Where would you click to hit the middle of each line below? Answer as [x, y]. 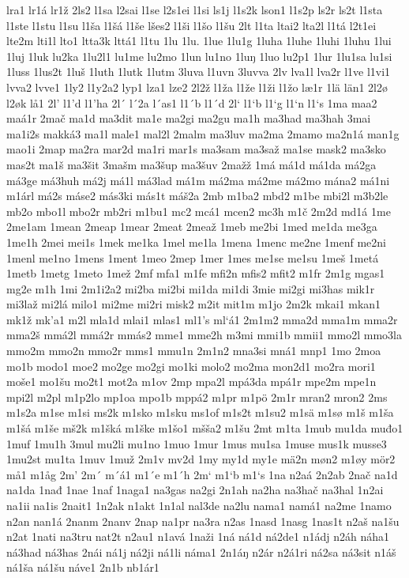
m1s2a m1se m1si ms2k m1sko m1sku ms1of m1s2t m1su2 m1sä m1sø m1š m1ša [200, 412]
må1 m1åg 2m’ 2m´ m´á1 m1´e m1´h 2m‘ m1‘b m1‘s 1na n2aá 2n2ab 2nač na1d [202, 474]
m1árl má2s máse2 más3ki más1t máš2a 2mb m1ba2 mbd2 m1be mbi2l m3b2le [197, 196]
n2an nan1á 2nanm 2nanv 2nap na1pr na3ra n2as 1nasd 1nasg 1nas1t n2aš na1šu [203, 521]
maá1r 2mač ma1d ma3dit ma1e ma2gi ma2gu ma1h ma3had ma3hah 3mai [189, 118]
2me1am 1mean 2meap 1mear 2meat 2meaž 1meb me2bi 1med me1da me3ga [192, 227]
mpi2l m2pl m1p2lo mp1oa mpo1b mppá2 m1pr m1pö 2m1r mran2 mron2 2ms [197, 397]
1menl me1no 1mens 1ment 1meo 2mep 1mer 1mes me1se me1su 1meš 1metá [193, 257]
